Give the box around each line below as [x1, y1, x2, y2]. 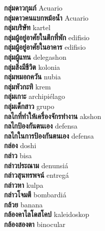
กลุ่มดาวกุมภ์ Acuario [4, 3, 62, 13]
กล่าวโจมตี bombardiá [4, 189, 66, 200]
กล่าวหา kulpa [4, 179, 43, 190]
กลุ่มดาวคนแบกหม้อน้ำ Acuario [4, 12, 88, 23]
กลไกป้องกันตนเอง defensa [4, 121, 77, 131]
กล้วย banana [4, 199, 43, 209]
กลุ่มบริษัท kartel [4, 22, 50, 33]
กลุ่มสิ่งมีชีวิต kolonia [4, 61, 60, 72]
